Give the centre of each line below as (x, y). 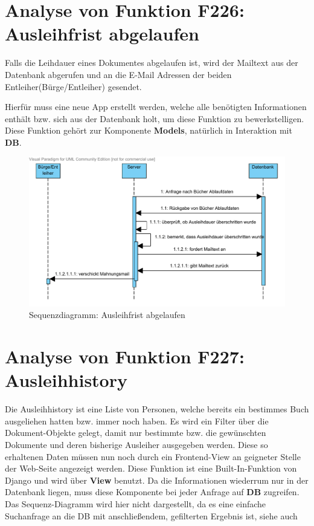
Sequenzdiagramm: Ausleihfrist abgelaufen (107, 315)
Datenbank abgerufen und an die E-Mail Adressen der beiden (118, 74)
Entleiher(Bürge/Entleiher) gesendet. (73, 86)
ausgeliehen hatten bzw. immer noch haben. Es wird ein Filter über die (137, 420)
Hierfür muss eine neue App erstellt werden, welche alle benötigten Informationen (156, 107)
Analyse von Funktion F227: (125, 356)
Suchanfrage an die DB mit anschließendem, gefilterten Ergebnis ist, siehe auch (151, 515)
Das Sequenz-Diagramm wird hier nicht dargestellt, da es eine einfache (136, 503)
